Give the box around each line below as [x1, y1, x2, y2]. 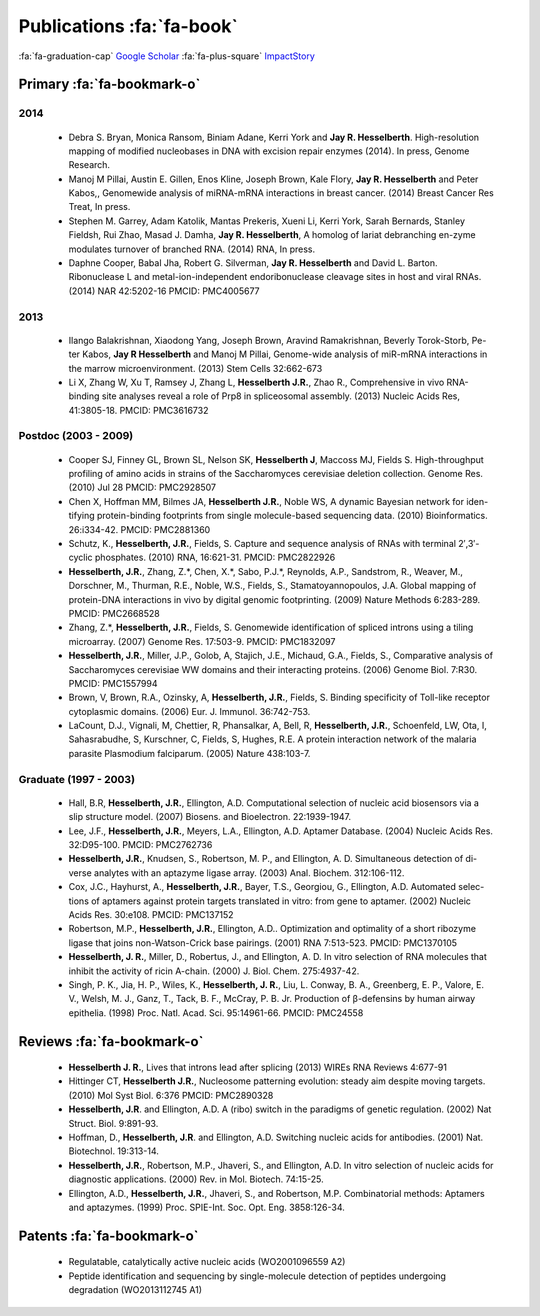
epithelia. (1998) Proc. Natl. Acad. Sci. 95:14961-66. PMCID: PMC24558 [68, 1006, 364, 1019]
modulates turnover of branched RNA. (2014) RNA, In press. [68, 243, 316, 255]
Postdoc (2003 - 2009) [18, 429, 134, 443]
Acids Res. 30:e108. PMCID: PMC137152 [68, 908, 234, 920]
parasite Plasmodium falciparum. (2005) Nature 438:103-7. [68, 747, 311, 759]
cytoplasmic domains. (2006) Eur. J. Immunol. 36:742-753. [68, 705, 311, 717]
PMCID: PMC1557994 [68, 677, 158, 689]
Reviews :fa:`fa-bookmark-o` [18, 1033, 204, 1050]
